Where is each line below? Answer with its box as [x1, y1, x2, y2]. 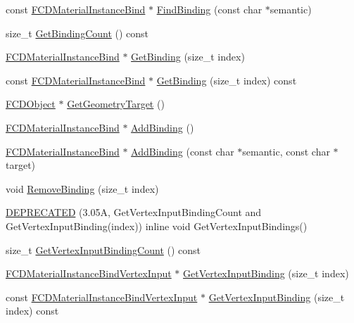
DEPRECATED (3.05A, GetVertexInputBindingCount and [6, 205, 262, 220]
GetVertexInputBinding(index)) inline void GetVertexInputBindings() [6, 218, 308, 233]
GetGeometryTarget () [67, 96, 165, 111]
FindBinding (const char [156, 2, 263, 16]
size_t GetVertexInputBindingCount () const [6, 242, 201, 257]
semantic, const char [242, 144, 330, 158]
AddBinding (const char [131, 144, 234, 158]
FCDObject [6, 96, 56, 111]
